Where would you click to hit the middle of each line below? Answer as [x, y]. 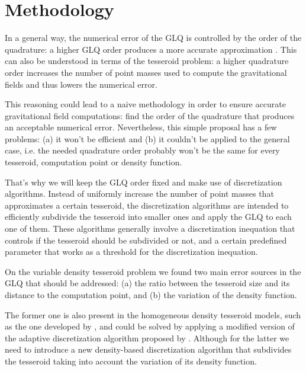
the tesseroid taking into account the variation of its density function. [131, 361]
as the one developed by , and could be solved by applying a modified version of [150, 326]
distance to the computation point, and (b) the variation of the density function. [151, 295]
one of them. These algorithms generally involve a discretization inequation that [150, 228]
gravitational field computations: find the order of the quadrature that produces [150, 115]
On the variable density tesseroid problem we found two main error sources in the [153, 271]
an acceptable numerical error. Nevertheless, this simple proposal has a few [141, 127]
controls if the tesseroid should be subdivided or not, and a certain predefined [146, 240]
